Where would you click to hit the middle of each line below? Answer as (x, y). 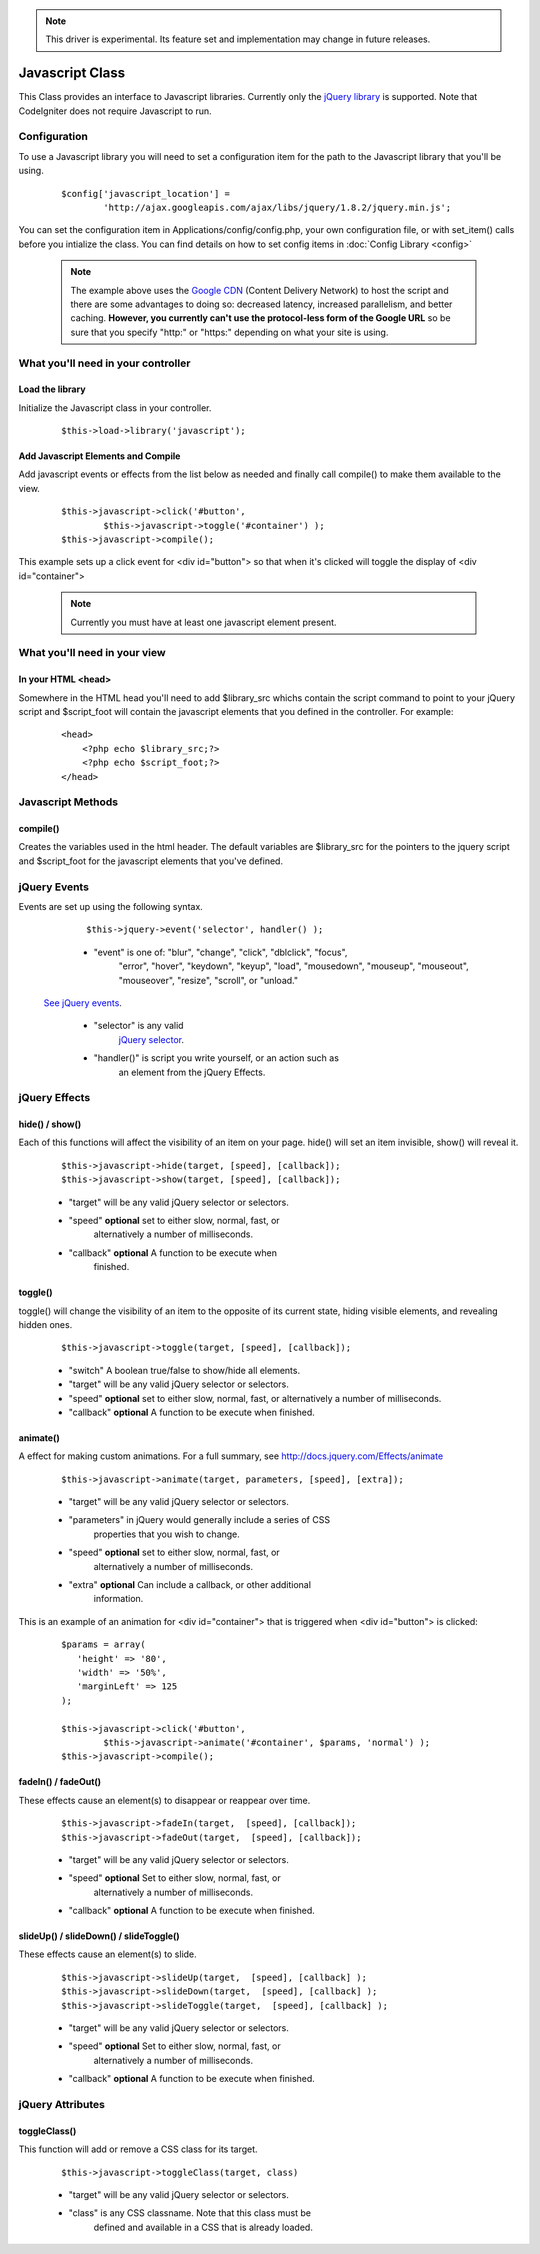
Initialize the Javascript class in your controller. (115, 407)
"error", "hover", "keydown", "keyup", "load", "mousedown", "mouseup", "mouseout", (293, 966)
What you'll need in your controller (104, 363)
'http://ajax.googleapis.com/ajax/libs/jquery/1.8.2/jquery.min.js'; (277, 207)
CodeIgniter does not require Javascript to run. (115, 111)
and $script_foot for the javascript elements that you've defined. (151, 861)
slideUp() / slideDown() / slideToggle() (99, 1936)
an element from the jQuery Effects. (192, 1072)
